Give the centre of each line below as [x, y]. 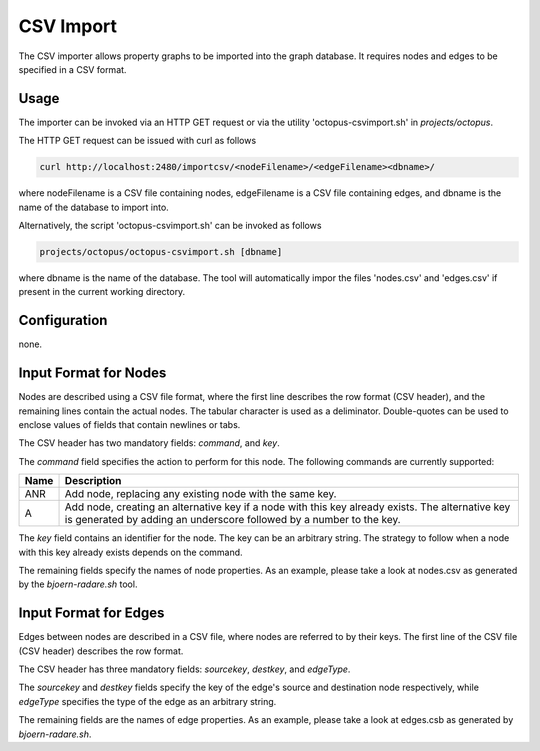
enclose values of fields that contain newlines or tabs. [129, 424]
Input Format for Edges [91, 613]
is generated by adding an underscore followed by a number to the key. [232, 520]
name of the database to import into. [93, 207]
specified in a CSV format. [72, 69]
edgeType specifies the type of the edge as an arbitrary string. [147, 701]
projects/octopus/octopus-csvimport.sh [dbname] [161, 251]
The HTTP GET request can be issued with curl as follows [137, 141]
